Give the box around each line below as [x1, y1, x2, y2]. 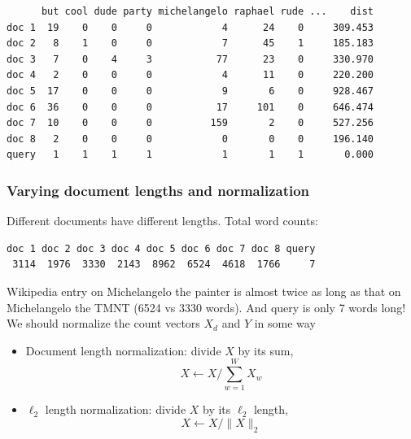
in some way [254, 315, 316, 332]
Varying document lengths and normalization [7, 180, 310, 200]
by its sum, [238, 341, 294, 359]
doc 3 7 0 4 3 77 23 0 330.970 [7, 53, 374, 65]
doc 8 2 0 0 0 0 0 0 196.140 [7, 133, 374, 145]
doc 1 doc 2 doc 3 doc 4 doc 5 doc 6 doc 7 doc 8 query [7, 242, 316, 254]
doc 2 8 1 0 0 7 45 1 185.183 [7, 37, 374, 50]
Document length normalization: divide [25, 341, 221, 359]
